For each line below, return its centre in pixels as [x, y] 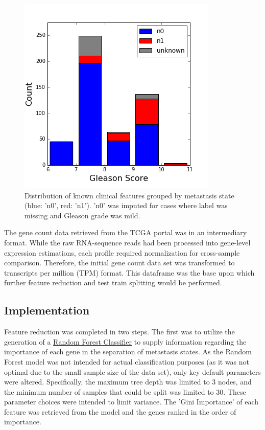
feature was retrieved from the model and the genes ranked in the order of [120, 411]
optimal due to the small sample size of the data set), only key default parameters [132, 371]
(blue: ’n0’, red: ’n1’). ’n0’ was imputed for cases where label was [126, 205]
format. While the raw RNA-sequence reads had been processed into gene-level [127, 242]
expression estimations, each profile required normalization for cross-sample [122, 252]
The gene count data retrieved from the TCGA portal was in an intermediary [126, 232]
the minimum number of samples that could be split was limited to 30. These [125, 391]
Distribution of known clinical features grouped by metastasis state [129, 195]
